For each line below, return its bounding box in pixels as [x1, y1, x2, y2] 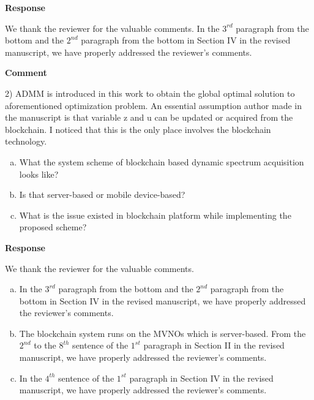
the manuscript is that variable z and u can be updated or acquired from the [5, 111, 293, 124]
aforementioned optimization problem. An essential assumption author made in [5, 99, 302, 111]
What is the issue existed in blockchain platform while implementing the [19, 208, 291, 221]
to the [34, 339, 56, 352]
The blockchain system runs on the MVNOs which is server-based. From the [19, 326, 306, 339]
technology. [5, 135, 47, 148]
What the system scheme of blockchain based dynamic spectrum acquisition [19, 155, 304, 168]
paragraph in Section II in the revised [143, 339, 285, 352]
